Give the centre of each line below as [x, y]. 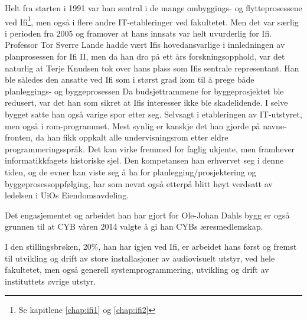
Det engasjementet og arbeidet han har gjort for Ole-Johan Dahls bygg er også [147, 215]
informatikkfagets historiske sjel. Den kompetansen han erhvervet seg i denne [144, 160]
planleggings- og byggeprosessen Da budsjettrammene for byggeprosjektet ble [144, 91]
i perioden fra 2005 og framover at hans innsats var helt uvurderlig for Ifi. [138, 33]
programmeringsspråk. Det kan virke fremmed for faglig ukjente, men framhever [150, 148]
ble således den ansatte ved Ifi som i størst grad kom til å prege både [130, 79]
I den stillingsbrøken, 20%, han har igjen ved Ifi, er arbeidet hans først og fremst [151, 246]
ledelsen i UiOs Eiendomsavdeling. [67, 195]
